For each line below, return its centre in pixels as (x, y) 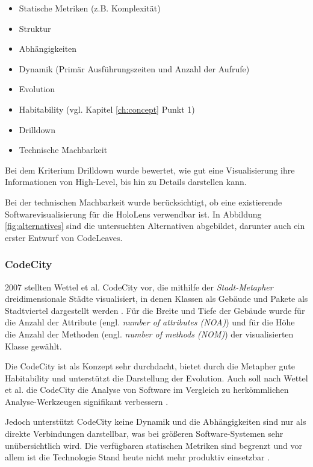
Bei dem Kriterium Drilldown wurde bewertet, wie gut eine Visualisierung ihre (150, 170)
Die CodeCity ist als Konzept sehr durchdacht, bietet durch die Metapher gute (150, 366)
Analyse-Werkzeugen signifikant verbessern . (87, 401)
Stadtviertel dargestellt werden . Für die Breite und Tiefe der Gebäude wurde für (155, 310)
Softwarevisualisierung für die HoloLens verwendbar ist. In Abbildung (133, 214)
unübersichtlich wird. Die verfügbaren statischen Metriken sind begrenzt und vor (153, 445)
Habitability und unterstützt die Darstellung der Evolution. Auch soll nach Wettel (156, 378)
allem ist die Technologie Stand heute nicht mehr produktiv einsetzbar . (138, 457)
